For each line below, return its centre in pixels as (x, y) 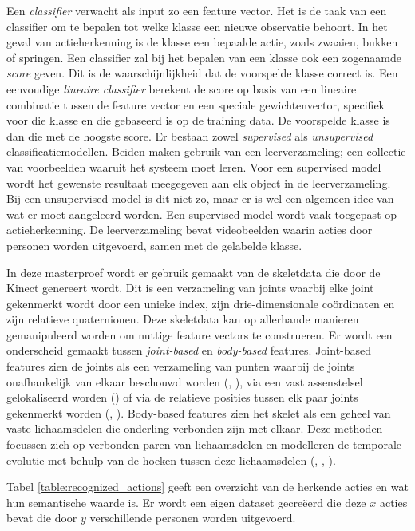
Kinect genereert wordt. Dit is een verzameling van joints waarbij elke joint (190, 288)
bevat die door (42, 518)
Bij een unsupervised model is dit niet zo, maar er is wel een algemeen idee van (200, 198)
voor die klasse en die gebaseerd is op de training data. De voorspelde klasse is (198, 120)
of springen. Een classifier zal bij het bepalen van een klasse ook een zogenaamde (204, 57)
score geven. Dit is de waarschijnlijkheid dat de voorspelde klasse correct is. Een (202, 73)
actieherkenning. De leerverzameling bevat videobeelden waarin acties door (190, 230)
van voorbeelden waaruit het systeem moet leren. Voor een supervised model (194, 166)
